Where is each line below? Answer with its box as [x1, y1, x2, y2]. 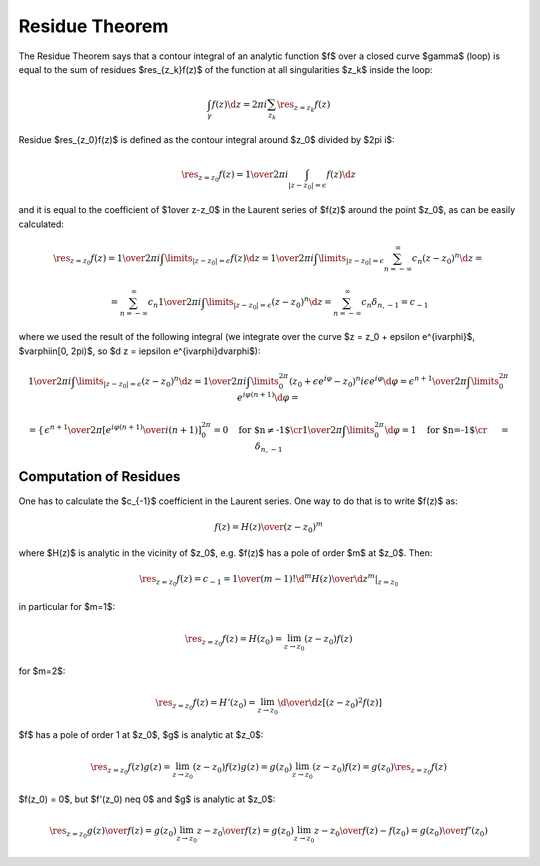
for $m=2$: [18, 665, 66, 677]
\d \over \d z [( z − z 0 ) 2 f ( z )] [277, 695, 382, 711]
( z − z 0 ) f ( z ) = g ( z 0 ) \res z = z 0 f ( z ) [312, 761, 447, 776]
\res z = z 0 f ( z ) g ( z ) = [90, 761, 172, 776]
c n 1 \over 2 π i [147, 296, 202, 310]
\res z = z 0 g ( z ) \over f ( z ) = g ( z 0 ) [49, 825, 177, 840]
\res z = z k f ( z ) [276, 99, 331, 114]
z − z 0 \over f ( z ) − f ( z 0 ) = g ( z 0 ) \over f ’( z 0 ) [313, 825, 489, 839]
